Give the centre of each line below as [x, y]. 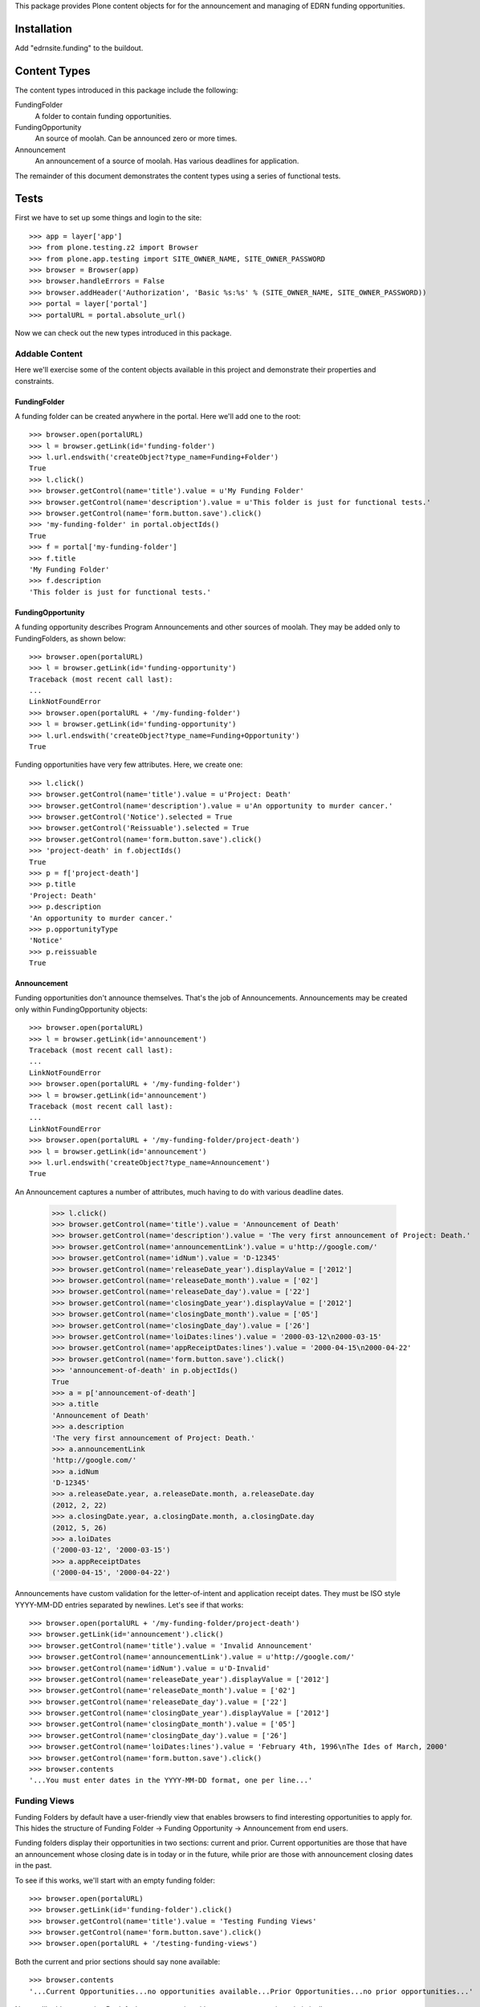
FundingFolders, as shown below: [70, 638]
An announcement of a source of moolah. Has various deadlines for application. [167, 161]
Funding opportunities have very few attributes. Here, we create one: [129, 765]
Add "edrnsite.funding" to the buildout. [79, 47]
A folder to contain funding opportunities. [103, 116]
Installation [43, 28]
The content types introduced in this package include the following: [126, 90]
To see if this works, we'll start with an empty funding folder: [115, 1880]
